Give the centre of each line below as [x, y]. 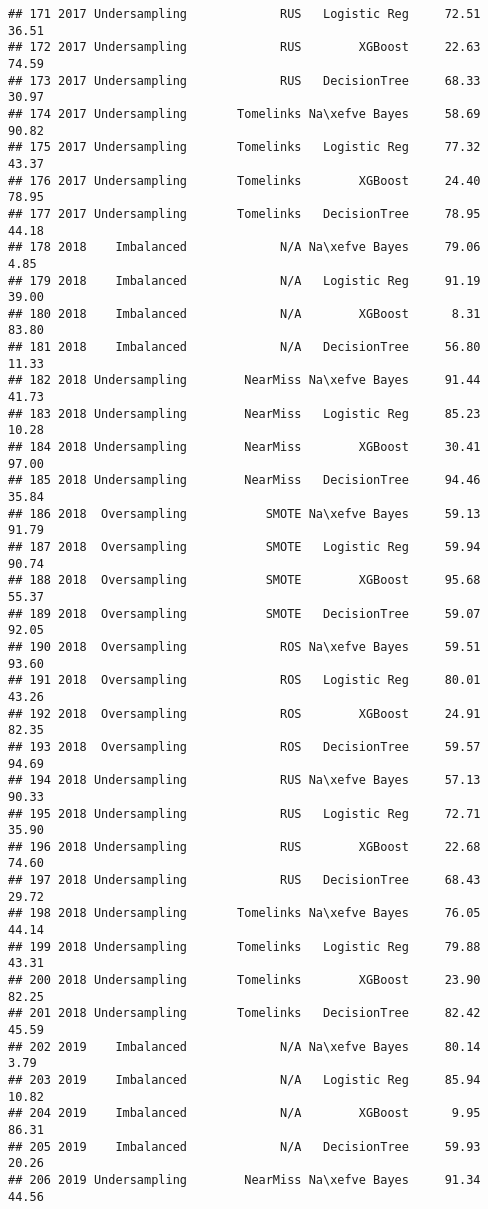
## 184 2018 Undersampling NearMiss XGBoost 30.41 [244, 447]
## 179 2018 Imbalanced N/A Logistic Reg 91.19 [244, 280]
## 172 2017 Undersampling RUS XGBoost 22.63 [244, 47]
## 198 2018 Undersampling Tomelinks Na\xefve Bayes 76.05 [244, 913]
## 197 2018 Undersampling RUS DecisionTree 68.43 [244, 880]
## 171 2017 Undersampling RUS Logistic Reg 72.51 [244, 14]
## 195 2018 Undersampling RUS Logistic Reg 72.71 [244, 813]
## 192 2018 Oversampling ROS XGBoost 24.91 [244, 713]
